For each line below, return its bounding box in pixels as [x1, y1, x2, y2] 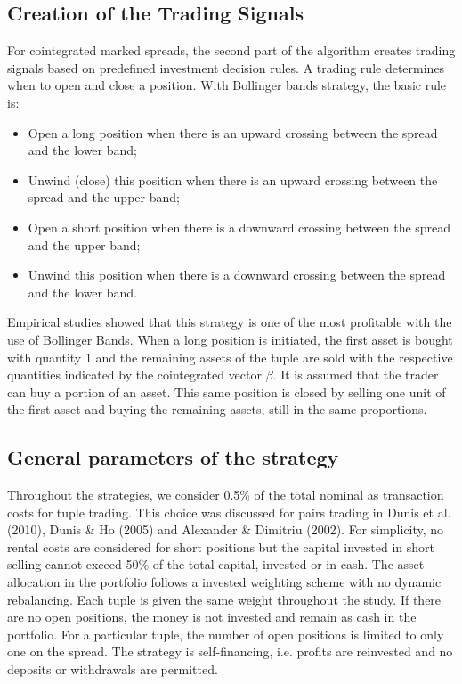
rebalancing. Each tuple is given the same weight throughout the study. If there [7, 590, 442, 608]
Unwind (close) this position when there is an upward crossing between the [28, 170, 438, 189]
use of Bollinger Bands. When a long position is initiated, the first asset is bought [7, 330, 453, 348]
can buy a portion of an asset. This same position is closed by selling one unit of [7, 382, 446, 401]
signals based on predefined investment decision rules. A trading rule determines [7, 58, 445, 77]
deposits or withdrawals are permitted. [7, 660, 218, 679]
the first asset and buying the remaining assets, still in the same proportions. [7, 400, 427, 419]
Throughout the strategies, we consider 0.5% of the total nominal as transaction [7, 485, 444, 504]
